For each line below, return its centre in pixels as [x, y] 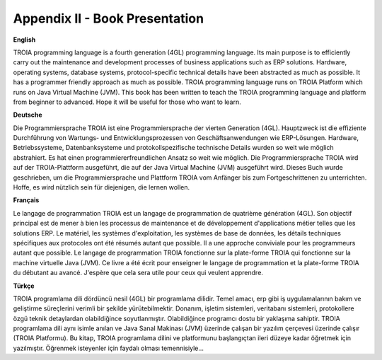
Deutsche [28, 115]
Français [26, 200]
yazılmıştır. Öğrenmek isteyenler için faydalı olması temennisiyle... [109, 348]
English [24, 40]
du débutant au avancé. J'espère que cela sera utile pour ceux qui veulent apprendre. [138, 273]
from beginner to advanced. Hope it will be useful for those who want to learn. [127, 102]
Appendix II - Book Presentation [109, 18]
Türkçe [24, 286]
